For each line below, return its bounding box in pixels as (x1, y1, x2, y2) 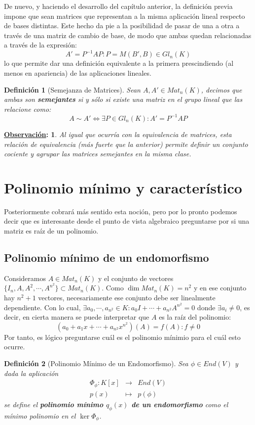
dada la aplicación (4, 368, 59, 378)
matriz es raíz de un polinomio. (4, 226, 99, 236)
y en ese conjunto (193, 283, 247, 293)
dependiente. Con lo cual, (4, 302, 81, 312)
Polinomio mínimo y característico (4, 177, 242, 197)
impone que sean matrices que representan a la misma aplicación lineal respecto (4, 10, 245, 21)
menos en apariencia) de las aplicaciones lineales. (4, 68, 151, 78)
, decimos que (201, 84, 242, 94)
